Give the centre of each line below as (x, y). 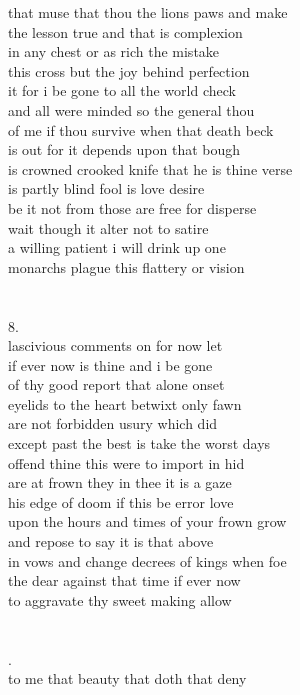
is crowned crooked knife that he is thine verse (150, 168)
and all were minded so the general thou (131, 109)
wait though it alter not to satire (108, 227)
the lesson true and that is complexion (125, 31)
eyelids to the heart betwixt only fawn (125, 403)
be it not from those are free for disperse (132, 207)
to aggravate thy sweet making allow (120, 599)
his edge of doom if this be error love (121, 501)
